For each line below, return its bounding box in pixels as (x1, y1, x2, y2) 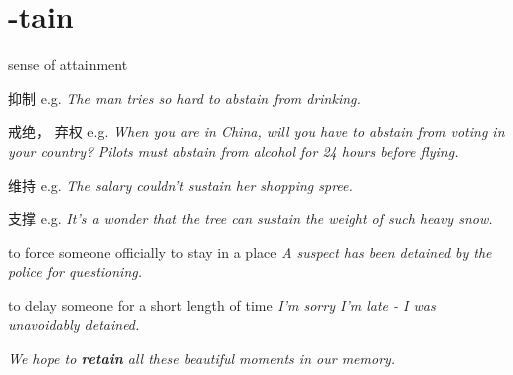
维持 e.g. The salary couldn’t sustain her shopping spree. (8, 174, 353, 195)
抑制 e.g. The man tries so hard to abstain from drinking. (8, 87, 361, 108)
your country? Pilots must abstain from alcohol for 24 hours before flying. (8, 140, 459, 161)
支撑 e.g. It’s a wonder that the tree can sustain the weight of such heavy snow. (8, 208, 493, 229)
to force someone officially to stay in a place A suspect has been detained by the (8, 241, 492, 262)
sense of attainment (8, 54, 128, 75)
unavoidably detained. (8, 314, 140, 335)
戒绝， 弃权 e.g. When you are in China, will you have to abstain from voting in (8, 121, 505, 142)
